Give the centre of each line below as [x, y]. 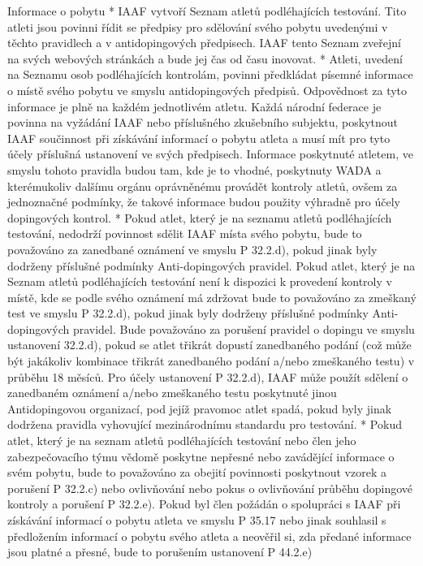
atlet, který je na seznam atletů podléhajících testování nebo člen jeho [182, 441]
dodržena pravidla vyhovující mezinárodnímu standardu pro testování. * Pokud [205, 424]
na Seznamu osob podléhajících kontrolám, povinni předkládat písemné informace [210, 74]
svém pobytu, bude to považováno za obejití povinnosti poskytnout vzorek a [197, 472]
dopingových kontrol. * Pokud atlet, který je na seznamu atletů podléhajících [200, 217]
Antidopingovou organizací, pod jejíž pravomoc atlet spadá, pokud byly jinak [200, 408]
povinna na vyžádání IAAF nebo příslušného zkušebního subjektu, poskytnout [203, 122]
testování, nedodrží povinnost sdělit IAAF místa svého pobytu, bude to [185, 233]
